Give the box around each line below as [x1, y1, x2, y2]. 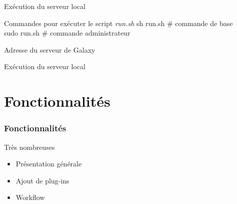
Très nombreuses [4, 141, 55, 152]
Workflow [15, 192, 45, 202]
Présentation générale [15, 158, 82, 169]
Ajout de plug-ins [15, 175, 69, 185]
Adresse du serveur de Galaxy [4, 44, 95, 55]
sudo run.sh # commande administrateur [4, 28, 130, 38]
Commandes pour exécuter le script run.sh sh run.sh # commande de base [4, 18, 233, 28]
